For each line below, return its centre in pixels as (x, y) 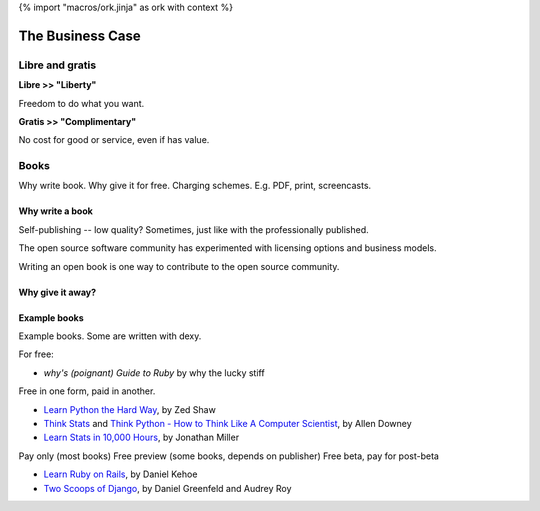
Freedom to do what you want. (81, 103)
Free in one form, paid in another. (87, 391)
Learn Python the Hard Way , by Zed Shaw (130, 409)
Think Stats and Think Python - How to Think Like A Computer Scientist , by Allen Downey (227, 423)
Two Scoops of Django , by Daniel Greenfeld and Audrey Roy (167, 488)
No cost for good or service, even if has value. (114, 140)
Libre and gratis (57, 65)
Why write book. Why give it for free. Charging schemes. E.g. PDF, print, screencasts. (195, 186)
